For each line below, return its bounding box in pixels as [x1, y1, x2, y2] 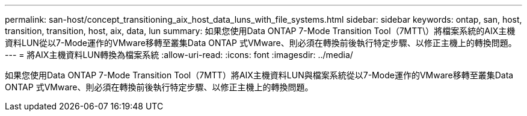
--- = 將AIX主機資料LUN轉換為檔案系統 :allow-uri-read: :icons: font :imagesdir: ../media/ [5, 50, 353, 60]
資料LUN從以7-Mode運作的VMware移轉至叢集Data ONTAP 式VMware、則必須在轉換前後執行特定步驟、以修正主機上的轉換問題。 [5, 38, 517, 48]
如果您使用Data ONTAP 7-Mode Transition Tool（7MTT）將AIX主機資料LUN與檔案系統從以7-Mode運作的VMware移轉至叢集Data [5, 70, 514, 80]
